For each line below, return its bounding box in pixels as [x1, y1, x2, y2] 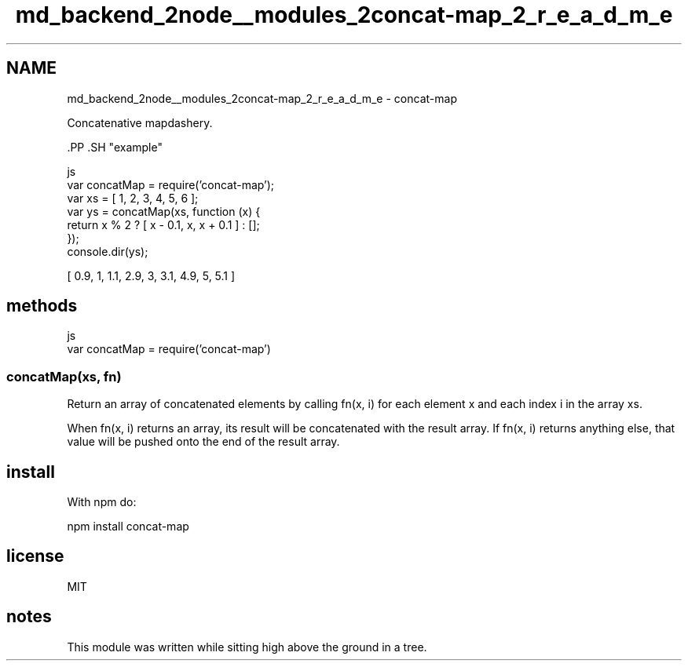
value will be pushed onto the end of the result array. [67, 435, 340, 449]
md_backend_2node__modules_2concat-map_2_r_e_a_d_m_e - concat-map [67, 91, 457, 105]
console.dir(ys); [67, 244, 148, 258]
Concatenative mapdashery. [67, 115, 213, 129]
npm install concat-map [67, 519, 189, 534]
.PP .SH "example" [67, 140, 163, 154]
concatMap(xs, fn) [6, 368, 122, 385]
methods [6, 296, 78, 316]
